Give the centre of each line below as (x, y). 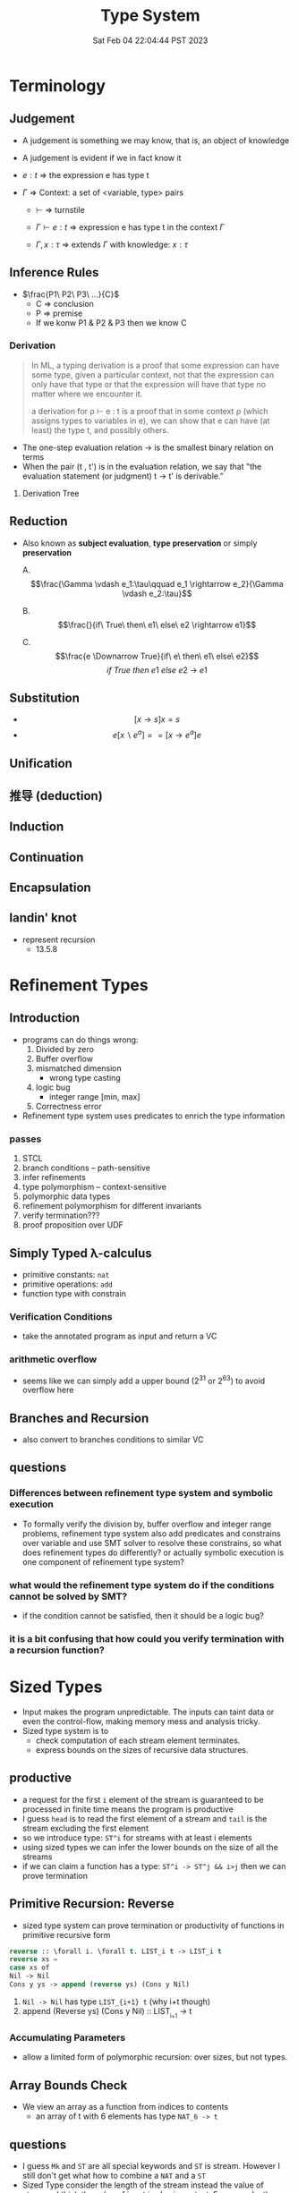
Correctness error (68, 1106)
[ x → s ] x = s (157, 719)
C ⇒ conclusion (64, 303)
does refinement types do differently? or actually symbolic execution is (153, 1552)
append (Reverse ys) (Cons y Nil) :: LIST (96, 2010)
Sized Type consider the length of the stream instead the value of (143, 2185)
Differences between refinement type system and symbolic (141, 1493)
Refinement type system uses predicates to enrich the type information (153, 1116)
